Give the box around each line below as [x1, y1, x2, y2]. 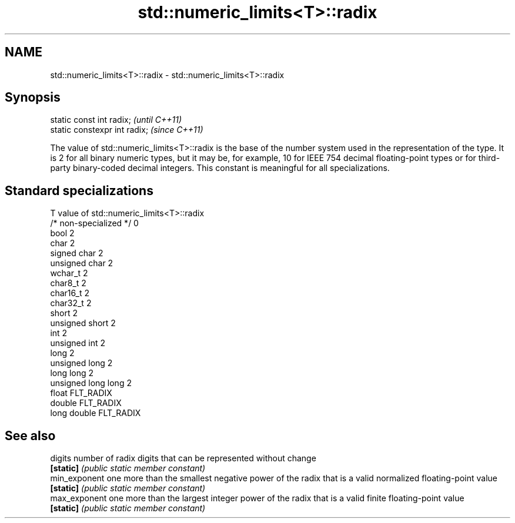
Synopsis [5, 90, 61, 105]
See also [5, 428, 56, 443]
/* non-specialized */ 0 [50, 218, 139, 229]
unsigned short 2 [50, 318, 116, 328]
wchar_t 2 [50, 268, 88, 279]
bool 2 [50, 228, 75, 239]
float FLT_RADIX [50, 388, 112, 398]
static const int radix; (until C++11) [50, 115, 182, 125]
